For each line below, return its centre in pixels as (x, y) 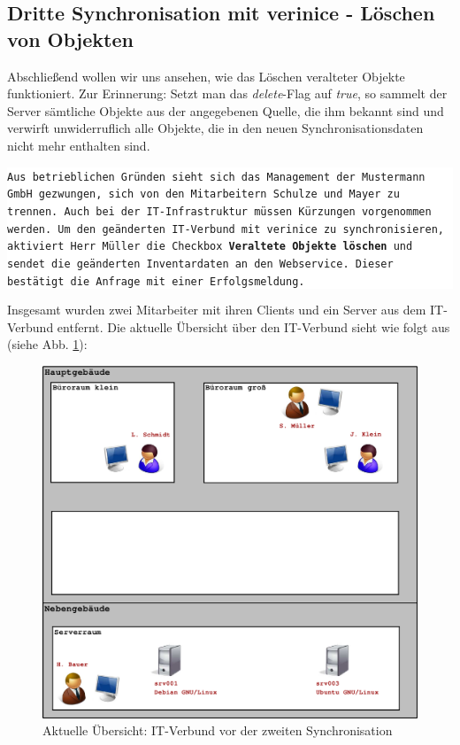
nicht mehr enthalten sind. (79, 145)
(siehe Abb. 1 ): (47, 344)
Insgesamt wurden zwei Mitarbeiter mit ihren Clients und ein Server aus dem (217, 310)
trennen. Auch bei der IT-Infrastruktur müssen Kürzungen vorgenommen (219, 211)
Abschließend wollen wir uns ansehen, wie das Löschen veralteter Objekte (206, 76)
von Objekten (70, 39)
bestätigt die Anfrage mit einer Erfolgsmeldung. (156, 281)
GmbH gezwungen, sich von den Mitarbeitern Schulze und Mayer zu (203, 194)
